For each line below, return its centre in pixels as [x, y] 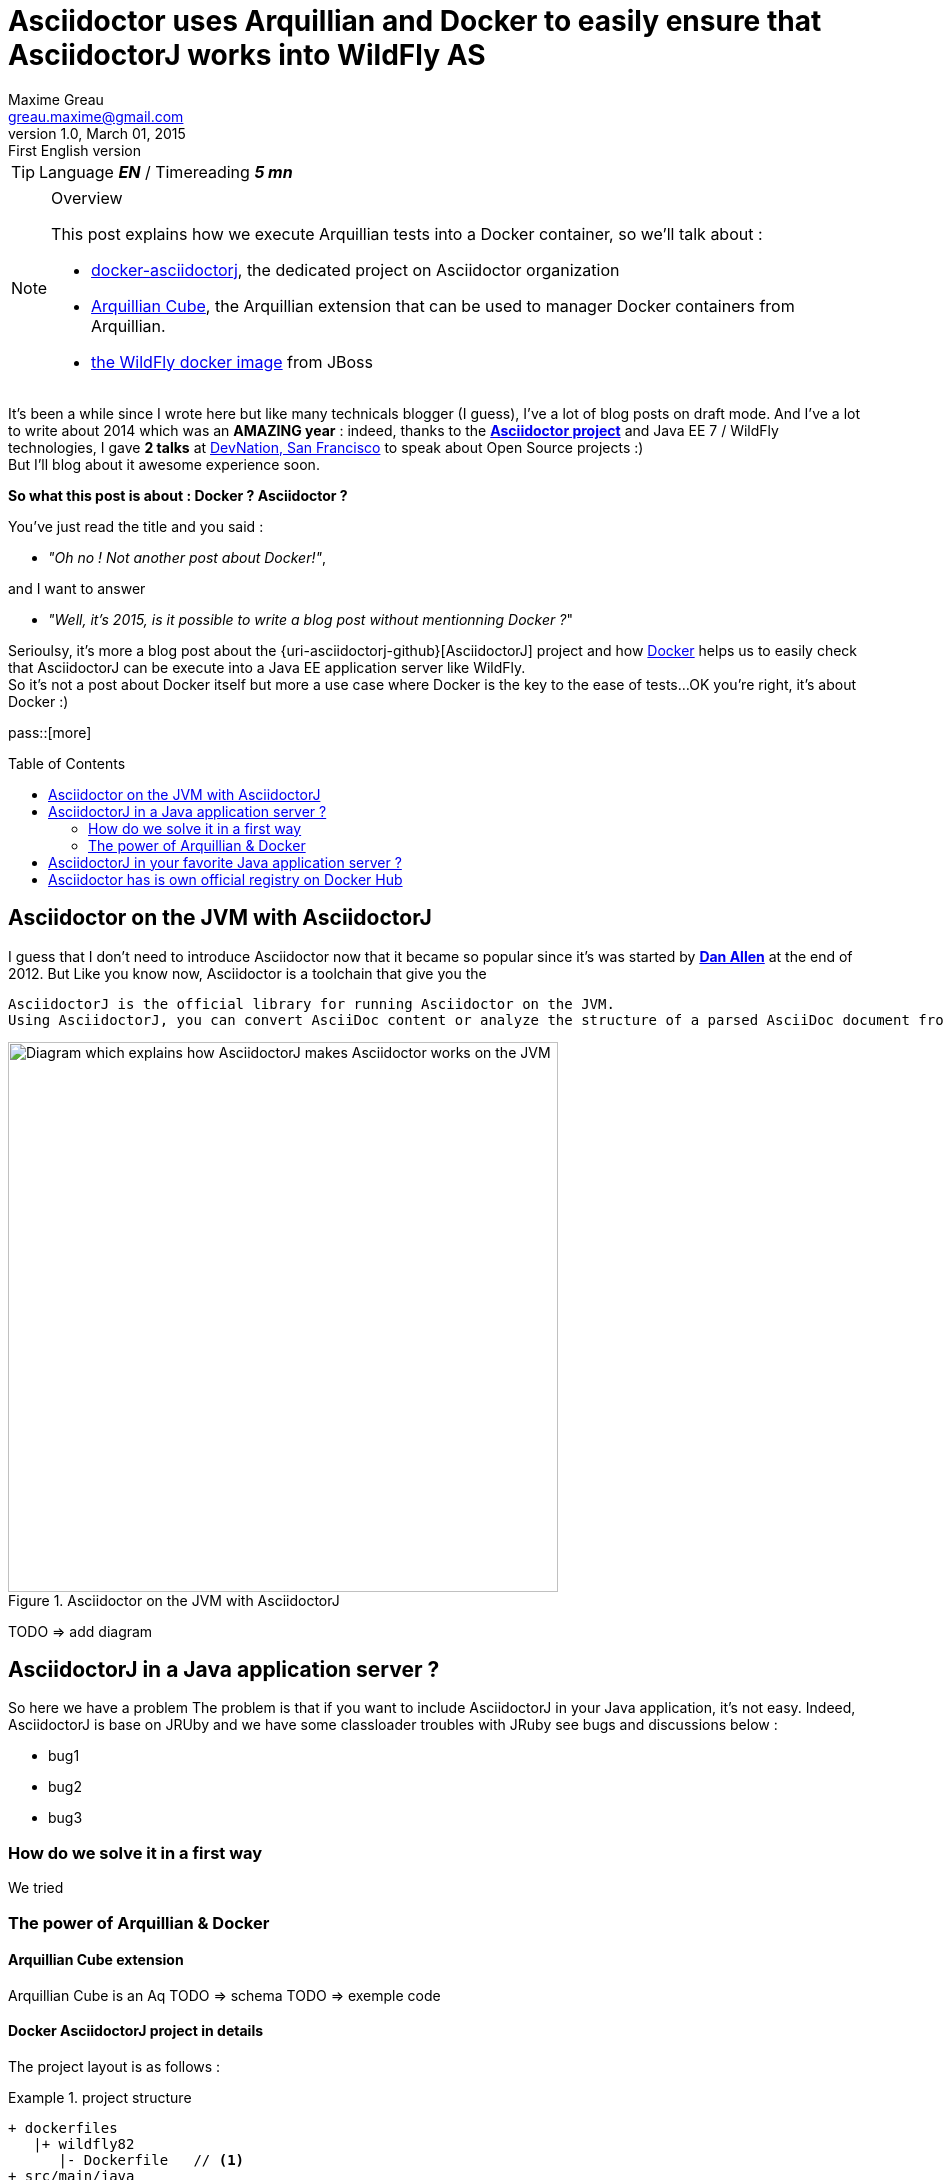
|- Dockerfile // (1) [151, 2160]
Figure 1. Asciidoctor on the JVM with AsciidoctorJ [174, 1600]
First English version [74, 150]
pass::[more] [50, 732]
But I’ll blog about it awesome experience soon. [164, 464]
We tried [36, 1888]
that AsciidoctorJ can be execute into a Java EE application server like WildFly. [267, 667]
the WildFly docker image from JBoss [232, 361]
